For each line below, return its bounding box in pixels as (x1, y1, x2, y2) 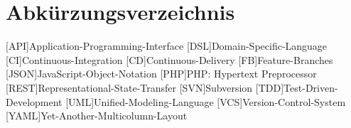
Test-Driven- (283, 80, 338, 95)
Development (6, 94, 63, 109)
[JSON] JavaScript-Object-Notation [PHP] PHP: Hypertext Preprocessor (6, 66, 317, 81)
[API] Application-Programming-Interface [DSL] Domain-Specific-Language (6, 38, 328, 53)
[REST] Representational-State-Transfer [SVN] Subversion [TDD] (6, 80, 284, 95)
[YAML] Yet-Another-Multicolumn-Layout (6, 108, 188, 123)
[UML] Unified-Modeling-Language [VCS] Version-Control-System (65, 94, 346, 109)
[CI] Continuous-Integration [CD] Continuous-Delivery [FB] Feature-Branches (6, 52, 333, 67)
